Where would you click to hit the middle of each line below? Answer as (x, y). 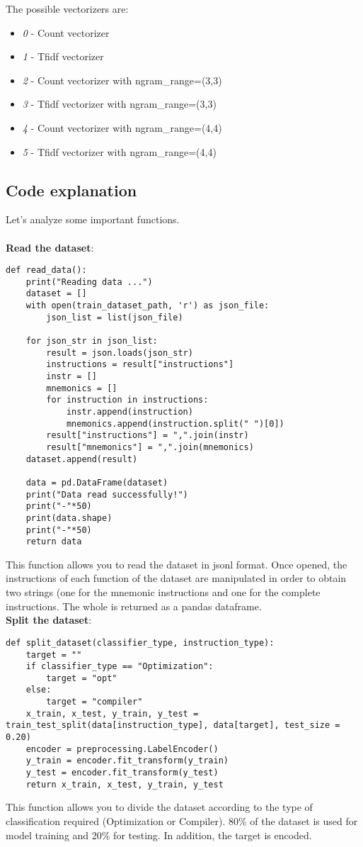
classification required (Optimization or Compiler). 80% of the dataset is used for (182, 820)
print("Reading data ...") (89, 282)
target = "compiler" (94, 702)
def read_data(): (46, 270)
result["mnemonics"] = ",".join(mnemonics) (150, 447)
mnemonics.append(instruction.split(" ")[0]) (175, 423)
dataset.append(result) (82, 459)
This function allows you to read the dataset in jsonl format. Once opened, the (177, 564)
